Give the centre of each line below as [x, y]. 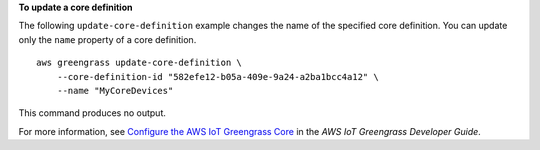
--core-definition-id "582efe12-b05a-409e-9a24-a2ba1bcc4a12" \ [217, 76]
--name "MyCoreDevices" [115, 90]
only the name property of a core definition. [107, 39]
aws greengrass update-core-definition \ [139, 63]
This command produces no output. [92, 113]
